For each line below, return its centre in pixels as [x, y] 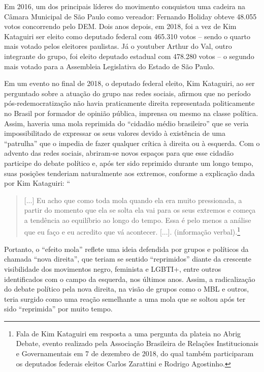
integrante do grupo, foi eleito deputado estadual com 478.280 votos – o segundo [129, 56]
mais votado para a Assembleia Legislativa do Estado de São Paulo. [109, 66]
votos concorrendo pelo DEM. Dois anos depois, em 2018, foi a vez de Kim [120, 26]
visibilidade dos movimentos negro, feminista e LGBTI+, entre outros [113, 268]
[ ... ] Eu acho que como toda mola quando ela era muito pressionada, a [133, 200]
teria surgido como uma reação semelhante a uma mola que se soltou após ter [125, 298]
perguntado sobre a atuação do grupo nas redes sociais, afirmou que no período [127, 93]
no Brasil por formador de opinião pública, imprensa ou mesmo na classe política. [131, 113]
